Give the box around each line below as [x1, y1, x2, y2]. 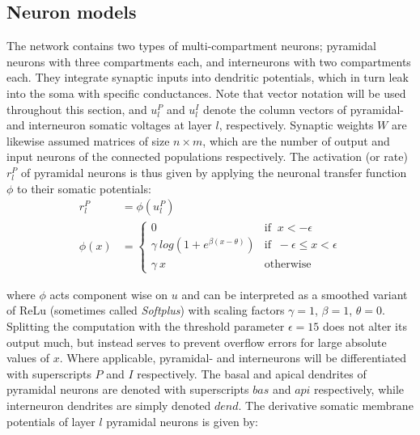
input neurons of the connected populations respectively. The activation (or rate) [6, 148, 408, 165]
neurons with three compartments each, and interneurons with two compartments [6, 53, 411, 70]
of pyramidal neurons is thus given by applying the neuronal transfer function [21, 163, 407, 180]
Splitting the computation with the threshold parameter [6, 317, 285, 334]
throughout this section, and [6, 100, 147, 117]
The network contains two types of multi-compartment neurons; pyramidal [6, 37, 376, 54]
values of [6, 349, 49, 366]
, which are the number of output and [202, 132, 390, 149]
